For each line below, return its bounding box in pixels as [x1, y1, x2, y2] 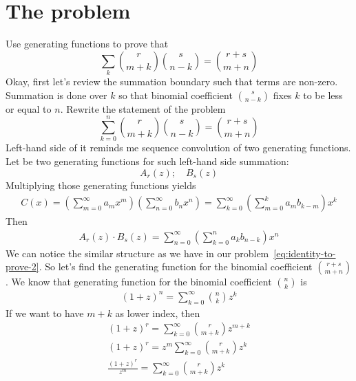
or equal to [6, 101, 52, 116]
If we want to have [6, 305, 84, 320]
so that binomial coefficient [118, 87, 233, 102]
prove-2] [6, 259, 39, 274]
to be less [303, 87, 343, 102]
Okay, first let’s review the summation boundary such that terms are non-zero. [6, 74, 338, 89]
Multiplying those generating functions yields [6, 177, 196, 192]
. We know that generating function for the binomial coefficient [6, 274, 272, 289]
